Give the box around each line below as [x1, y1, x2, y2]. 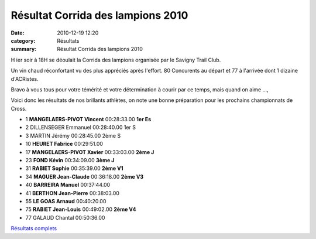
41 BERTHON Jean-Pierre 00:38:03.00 [25, 189, 120, 196]
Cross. [11, 105, 27, 112]
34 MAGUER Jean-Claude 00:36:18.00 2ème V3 [25, 173, 143, 180]
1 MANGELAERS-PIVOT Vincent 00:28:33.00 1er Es [25, 116, 152, 123]
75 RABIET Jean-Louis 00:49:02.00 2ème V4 [25, 206, 137, 213]
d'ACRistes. [11, 75, 39, 82]
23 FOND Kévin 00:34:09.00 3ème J [25, 157, 115, 164]
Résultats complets [11, 225, 57, 232]
